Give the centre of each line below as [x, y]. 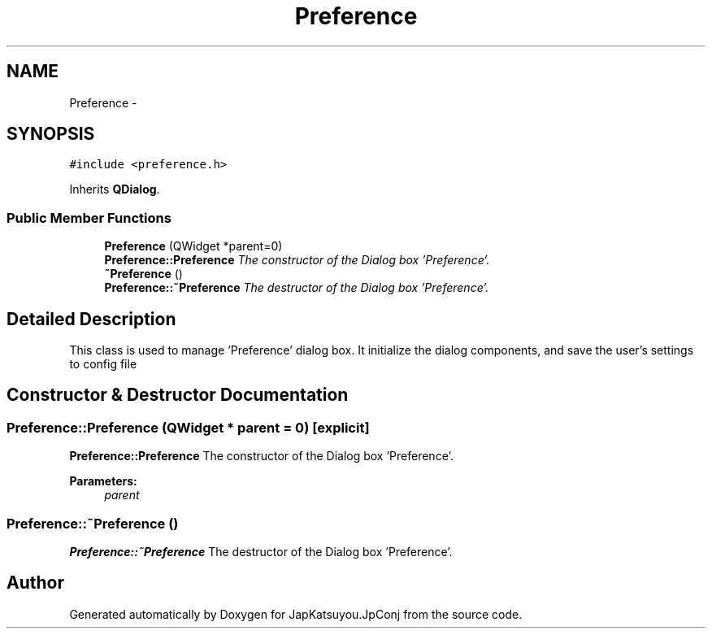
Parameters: [103, 481]
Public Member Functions [89, 217]
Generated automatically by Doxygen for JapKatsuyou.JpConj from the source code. [296, 614]
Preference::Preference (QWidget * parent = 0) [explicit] [188, 427]
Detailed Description [91, 319]
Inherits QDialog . [115, 189]
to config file [103, 364]
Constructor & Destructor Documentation [178, 395]
